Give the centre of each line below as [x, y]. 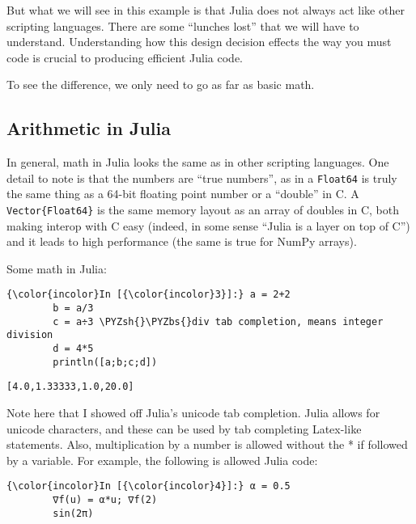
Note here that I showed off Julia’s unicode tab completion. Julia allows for [193, 413]
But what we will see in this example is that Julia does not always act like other [206, 10]
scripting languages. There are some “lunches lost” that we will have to [183, 25]
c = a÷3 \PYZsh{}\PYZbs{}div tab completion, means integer [218, 321]
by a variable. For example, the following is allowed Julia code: [162, 460]
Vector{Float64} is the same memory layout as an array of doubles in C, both [203, 210]
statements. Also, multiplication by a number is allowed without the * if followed [207, 444]
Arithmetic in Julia [89, 128]
